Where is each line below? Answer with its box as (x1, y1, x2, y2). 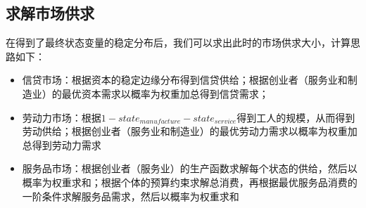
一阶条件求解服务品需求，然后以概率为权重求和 (22, 188, 239, 203)
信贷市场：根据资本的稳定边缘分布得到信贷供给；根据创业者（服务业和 (22, 72, 348, 87)
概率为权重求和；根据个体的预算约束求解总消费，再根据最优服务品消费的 (22, 174, 358, 189)
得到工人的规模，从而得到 (236, 110, 355, 124)
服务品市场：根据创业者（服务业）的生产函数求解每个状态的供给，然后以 (22, 161, 358, 176)
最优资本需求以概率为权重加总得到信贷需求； (61, 86, 269, 100)
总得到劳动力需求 (22, 137, 101, 152)
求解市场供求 (6, 2, 94, 24)
